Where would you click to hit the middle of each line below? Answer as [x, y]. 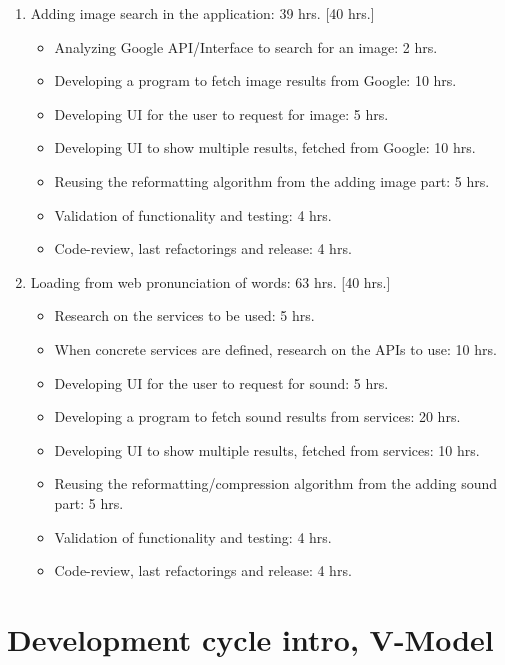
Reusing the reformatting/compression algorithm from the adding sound [276, 483]
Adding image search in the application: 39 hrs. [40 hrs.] [202, 13]
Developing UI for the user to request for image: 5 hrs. [221, 113]
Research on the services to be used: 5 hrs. [184, 315]
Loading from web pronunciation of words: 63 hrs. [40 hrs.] [210, 281]
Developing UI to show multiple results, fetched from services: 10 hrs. [267, 449]
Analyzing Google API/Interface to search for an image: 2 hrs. [246, 46]
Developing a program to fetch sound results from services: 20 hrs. [257, 416]
